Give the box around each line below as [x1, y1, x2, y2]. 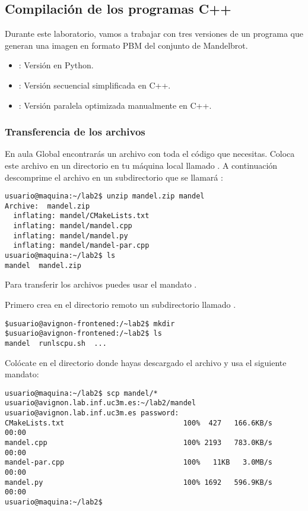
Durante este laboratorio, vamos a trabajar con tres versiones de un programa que [5, 27, 303, 40]
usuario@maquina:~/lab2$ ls [5, 251, 116, 260]
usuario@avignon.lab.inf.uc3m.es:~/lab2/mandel [5, 399, 196, 408]
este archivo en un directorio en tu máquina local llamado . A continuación [5, 159, 278, 171]
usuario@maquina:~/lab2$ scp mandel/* [5, 389, 158, 398]
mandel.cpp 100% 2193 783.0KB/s [5, 439, 273, 447]
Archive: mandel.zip [5, 201, 90, 210]
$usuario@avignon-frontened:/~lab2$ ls [5, 329, 162, 338]
